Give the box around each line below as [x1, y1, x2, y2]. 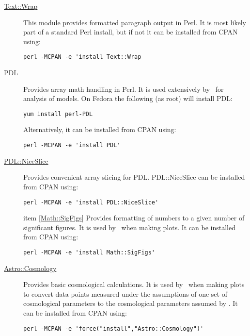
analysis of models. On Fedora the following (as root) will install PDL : [23, 93, 233, 103]
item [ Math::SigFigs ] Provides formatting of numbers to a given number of [23, 213, 245, 223]
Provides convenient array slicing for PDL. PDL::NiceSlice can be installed [23, 172, 245, 182]
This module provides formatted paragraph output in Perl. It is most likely [23, 17, 247, 27]
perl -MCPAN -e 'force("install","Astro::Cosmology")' [23, 325, 204, 332]
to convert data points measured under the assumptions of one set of [23, 288, 227, 299]
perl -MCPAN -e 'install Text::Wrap [23, 53, 141, 61]
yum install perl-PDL [23, 110, 93, 118]
